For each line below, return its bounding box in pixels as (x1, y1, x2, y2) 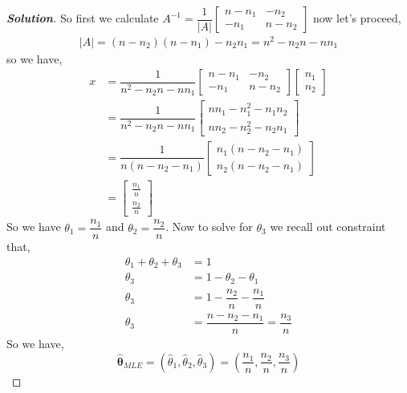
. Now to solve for (165, 218, 253, 235)
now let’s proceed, (312, 10, 401, 26)
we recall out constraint (270, 218, 386, 235)
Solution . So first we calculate (6, 10, 159, 26)
